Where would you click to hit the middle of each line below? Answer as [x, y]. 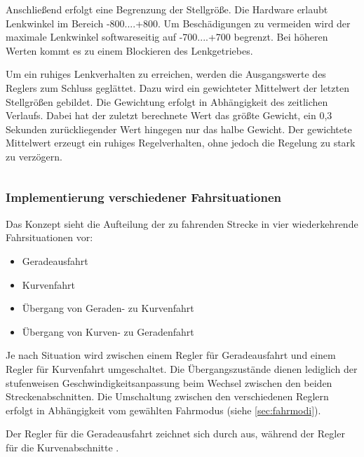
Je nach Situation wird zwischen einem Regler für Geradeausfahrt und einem [171, 355]
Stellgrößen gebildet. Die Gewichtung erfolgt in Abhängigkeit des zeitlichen [167, 101]
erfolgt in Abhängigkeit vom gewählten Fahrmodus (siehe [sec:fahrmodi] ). [163, 410]
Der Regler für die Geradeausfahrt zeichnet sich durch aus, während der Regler [175, 434]
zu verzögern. [34, 156]
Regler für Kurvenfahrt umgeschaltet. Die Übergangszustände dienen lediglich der [182, 368]
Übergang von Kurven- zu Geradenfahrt [108, 331]
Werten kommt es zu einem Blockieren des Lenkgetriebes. [129, 50]
